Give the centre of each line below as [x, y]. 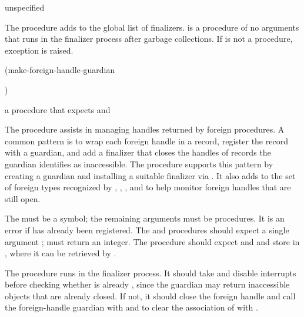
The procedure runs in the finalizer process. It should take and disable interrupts [151, 273]
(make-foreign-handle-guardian [60, 70]
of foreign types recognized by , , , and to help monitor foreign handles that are [148, 187]
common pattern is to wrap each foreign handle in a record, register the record [146, 141]
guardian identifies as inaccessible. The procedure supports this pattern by [139, 164]
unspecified [25, 7]
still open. [23, 198]
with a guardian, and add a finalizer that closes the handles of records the [138, 152]
